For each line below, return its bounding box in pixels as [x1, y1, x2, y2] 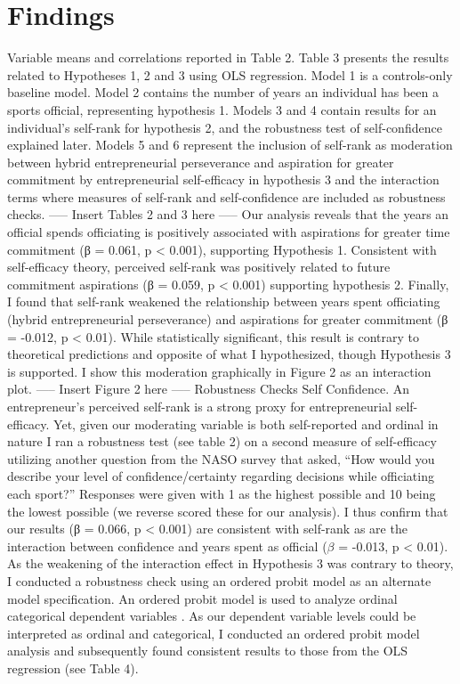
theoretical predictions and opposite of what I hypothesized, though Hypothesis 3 [7, 345, 451, 363]
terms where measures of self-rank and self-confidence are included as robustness [7, 187, 446, 206]
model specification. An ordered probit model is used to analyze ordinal [7, 589, 398, 607]
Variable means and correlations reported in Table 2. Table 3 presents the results [7, 48, 449, 67]
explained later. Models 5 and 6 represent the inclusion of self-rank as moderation [7, 135, 453, 154]
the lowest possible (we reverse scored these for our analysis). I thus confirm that [7, 501, 448, 520]
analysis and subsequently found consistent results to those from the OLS [7, 641, 408, 660]
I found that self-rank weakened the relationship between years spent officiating [7, 292, 440, 311]
